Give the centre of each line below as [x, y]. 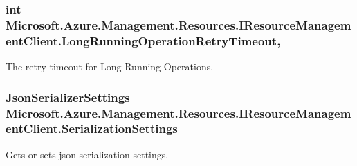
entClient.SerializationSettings [92, 128]
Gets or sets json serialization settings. [87, 154]
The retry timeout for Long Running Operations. [110, 66]
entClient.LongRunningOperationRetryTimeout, [143, 40]
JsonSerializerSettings [68, 97]
